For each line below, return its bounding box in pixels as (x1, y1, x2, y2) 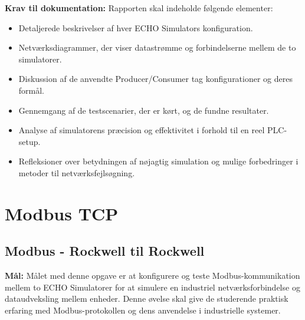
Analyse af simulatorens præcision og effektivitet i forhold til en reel (18, 124, 265, 136)
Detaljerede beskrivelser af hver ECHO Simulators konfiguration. (18, 21, 253, 34)
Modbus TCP (5, 201, 119, 225)
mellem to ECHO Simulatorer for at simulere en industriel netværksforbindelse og (5, 281, 300, 293)
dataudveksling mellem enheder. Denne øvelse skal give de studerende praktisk (5, 292, 288, 305)
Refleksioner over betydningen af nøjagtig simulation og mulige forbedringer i (18, 155, 299, 167)
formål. (18, 84, 45, 96)
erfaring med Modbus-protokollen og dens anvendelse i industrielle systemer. (5, 303, 281, 316)
